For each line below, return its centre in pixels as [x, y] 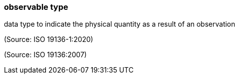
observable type [36, 7]
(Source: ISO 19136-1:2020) [49, 39]
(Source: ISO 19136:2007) [45, 55]
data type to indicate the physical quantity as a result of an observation [120, 24]
